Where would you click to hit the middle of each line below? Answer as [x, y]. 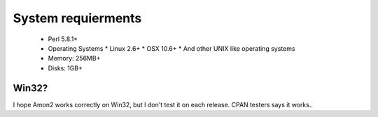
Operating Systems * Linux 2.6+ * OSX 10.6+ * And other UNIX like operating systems [171, 48]
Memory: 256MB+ [74, 58]
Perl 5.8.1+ [63, 39]
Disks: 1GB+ [65, 68]
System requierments [77, 18]
